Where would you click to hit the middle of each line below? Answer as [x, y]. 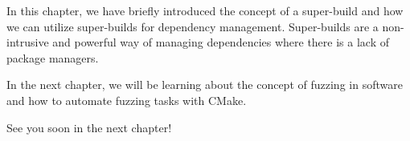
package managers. [53, 57]
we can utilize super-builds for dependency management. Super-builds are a [193, 26]
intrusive [28, 42]
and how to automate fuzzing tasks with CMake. [127, 100]
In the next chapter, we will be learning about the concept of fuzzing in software [205, 85]
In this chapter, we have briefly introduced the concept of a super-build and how [205, 10]
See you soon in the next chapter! [89, 127]
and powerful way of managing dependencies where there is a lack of [221, 42]
